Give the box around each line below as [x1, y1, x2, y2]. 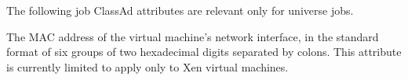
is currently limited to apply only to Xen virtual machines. [6, 58, 289, 75]
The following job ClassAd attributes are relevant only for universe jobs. [6, 2, 354, 18]
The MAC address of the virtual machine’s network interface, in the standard [6, 28, 379, 44]
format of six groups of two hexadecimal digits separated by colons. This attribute [6, 43, 402, 60]
